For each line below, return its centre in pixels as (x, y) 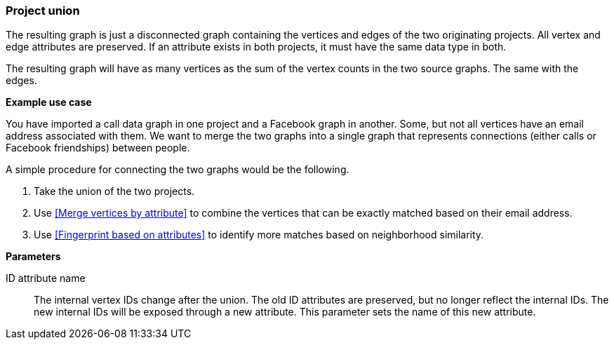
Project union (43, 11)
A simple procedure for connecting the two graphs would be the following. (178, 170)
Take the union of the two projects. (114, 191)
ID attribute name (46, 278)
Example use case (49, 102)
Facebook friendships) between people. (98, 148)
